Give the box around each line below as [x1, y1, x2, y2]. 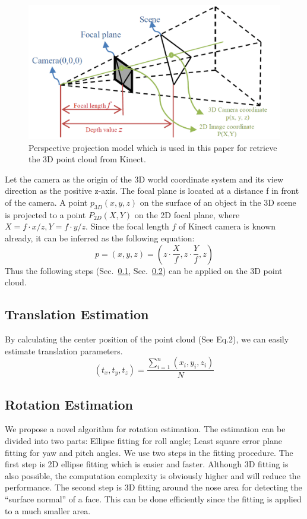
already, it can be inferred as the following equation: [5, 232, 195, 244]
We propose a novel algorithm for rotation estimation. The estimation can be [5, 423, 286, 435]
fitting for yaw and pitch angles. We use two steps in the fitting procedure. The [5, 446, 293, 458]
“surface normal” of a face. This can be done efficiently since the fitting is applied [5, 493, 302, 505]
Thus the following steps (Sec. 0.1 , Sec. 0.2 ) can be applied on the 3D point [5, 264, 283, 276]
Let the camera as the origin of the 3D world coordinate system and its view [5, 172, 284, 185]
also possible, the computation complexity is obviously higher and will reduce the [5, 469, 300, 482]
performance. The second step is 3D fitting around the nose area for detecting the [5, 481, 302, 493]
